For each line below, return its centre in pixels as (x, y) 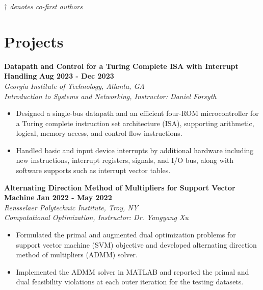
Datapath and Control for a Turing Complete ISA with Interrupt (121, 66)
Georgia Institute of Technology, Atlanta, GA (74, 86)
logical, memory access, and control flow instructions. (99, 133)
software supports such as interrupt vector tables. (93, 170)
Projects (34, 41)
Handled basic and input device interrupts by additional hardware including (135, 150)
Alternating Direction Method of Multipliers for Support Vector (120, 187)
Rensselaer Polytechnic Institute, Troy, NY (71, 207)
